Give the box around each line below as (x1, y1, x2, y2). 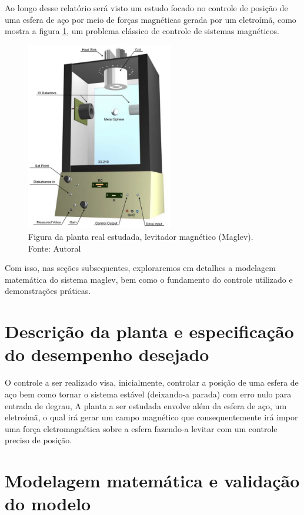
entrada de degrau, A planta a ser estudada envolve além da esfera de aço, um (5, 399, 287, 412)
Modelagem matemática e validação (5, 469, 300, 493)
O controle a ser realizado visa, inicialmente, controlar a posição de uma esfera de (5, 376, 299, 389)
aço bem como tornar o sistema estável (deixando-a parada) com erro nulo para (5, 387, 292, 400)
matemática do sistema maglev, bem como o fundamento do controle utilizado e (5, 273, 293, 285)
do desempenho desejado (5, 342, 209, 366)
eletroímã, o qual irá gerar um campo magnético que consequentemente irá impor (5, 411, 298, 423)
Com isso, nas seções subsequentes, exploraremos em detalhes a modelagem (5, 262, 276, 274)
